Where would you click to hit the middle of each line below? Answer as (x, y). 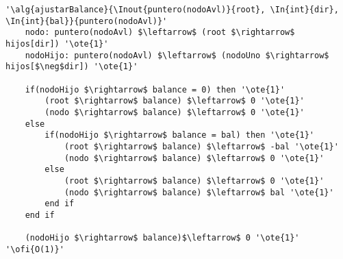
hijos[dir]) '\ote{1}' (57, 44)
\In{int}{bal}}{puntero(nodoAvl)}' (87, 21)
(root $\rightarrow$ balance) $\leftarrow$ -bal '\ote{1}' (201, 146)
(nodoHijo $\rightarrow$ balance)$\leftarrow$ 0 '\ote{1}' (162, 238)
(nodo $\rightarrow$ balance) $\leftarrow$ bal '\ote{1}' (199, 192)
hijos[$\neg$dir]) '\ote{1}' (72, 67)
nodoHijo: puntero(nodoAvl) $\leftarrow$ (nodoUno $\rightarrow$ (177, 55)
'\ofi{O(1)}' (35, 249)
